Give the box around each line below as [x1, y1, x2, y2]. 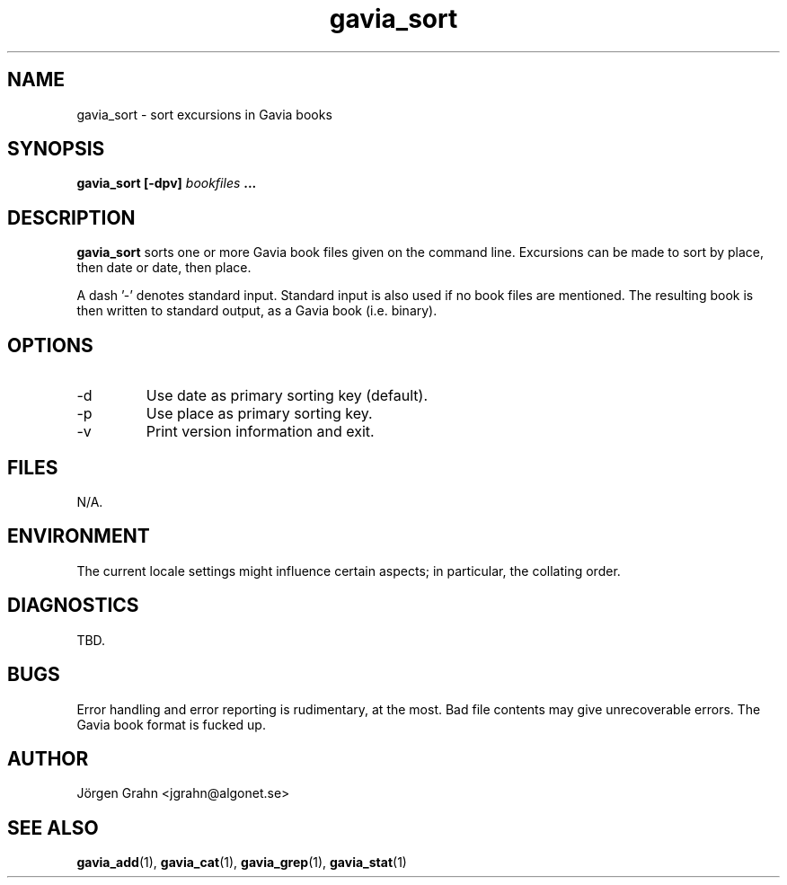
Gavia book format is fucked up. [76, 716, 266, 732]
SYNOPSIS [7, 137, 105, 161]
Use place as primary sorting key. [146, 404, 373, 423]
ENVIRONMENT [7, 525, 150, 548]
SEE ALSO [7, 816, 99, 839]
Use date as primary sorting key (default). [146, 386, 428, 405]
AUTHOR [7, 747, 89, 770]
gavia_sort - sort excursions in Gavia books [76, 106, 332, 122]
